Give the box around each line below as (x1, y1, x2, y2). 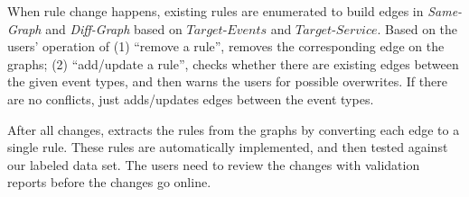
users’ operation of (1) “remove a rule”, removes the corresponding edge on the (7, 37, 445, 56)
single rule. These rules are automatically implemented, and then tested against (7, 138, 448, 157)
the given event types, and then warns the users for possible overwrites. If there (7, 72, 447, 91)
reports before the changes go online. (7, 173, 211, 192)
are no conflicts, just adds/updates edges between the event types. (7, 89, 374, 108)
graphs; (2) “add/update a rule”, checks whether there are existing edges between (7, 54, 459, 73)
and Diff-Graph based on (45, 19, 183, 38)
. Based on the (377, 19, 458, 38)
